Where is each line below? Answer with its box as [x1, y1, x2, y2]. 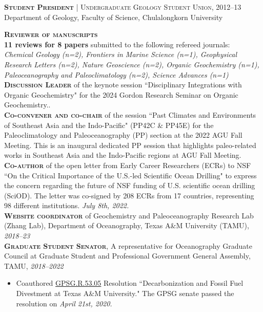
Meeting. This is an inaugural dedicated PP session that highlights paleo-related [4, 139, 256, 150]
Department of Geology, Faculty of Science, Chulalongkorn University [4, 11, 223, 22]
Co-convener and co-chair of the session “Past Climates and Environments [4, 109, 256, 120]
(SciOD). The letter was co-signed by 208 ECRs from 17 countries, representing [4, 190, 254, 200]
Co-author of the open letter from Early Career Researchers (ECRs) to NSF [4, 159, 251, 170]
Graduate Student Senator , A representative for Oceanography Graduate [4, 240, 253, 251]
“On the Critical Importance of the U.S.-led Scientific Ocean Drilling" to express [4, 170, 257, 180]
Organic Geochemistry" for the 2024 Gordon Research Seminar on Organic [4, 89, 238, 100]
